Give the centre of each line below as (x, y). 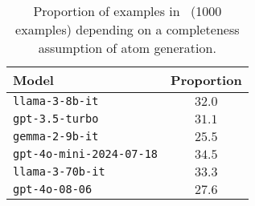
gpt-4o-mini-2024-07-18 (86, 154)
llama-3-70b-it (59, 172)
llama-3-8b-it (56, 101)
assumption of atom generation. (127, 48)
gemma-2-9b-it (56, 136)
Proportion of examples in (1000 (127, 11)
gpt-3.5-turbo (56, 119)
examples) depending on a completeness (127, 29)
